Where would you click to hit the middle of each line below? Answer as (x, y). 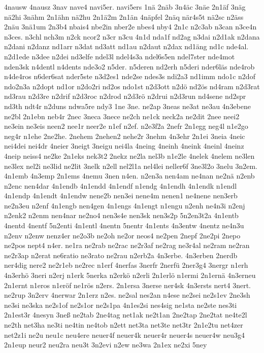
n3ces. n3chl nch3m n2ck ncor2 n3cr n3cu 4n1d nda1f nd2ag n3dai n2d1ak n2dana (132, 36)
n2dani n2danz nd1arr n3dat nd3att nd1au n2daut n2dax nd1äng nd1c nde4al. (126, 46)
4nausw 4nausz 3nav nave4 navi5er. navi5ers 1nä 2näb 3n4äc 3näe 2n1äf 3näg (125, 7)
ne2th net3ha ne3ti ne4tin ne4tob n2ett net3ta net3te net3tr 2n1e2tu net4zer (124, 325)
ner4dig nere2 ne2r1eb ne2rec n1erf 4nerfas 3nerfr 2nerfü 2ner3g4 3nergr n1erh (126, 265)
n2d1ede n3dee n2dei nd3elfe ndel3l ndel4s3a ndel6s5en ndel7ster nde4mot (120, 56)
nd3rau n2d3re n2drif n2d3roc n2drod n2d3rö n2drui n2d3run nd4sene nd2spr (125, 96)
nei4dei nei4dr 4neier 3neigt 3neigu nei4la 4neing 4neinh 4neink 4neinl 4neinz (124, 146)
